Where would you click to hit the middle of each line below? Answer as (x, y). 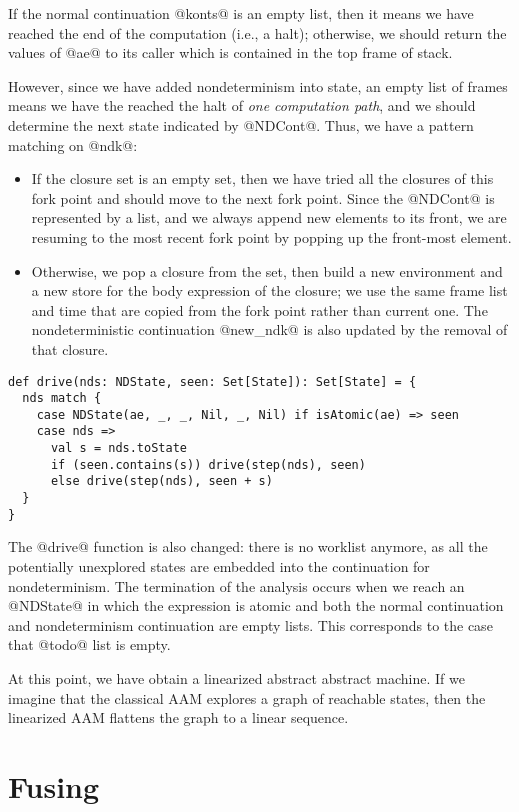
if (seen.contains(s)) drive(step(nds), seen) (208, 464)
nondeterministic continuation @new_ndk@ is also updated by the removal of (269, 329)
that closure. (70, 348)
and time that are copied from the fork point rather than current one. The (259, 309)
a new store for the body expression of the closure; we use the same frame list (269, 290)
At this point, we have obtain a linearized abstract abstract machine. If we (236, 677)
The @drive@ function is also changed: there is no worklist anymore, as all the (248, 546)
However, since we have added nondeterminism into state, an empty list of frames (258, 85)
